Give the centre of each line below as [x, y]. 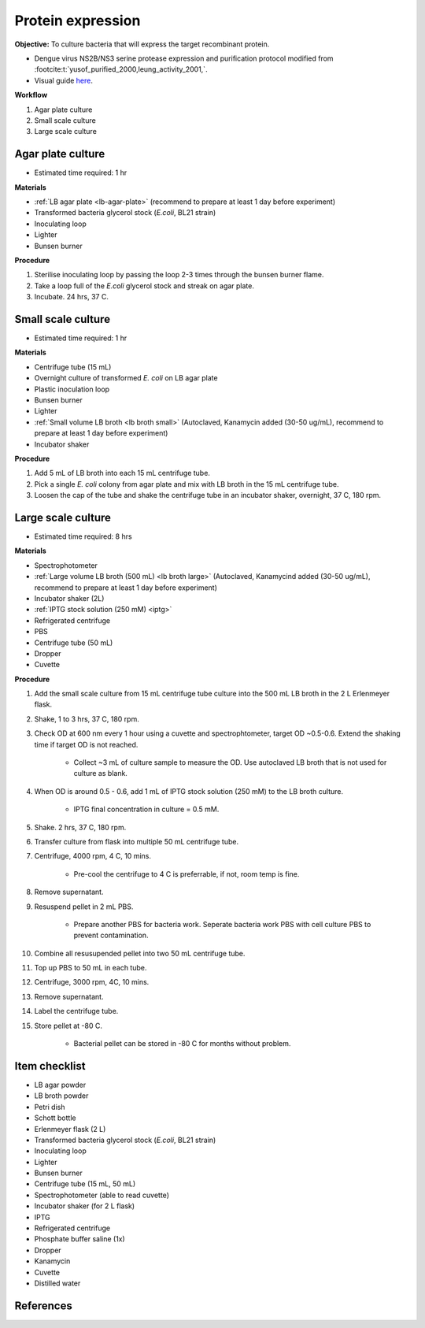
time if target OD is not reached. [86, 744]
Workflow [31, 95]
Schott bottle [55, 1118]
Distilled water [57, 1283]
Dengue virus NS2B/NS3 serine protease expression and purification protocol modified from [184, 58]
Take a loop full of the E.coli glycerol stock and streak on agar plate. [144, 286]
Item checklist [50, 1066]
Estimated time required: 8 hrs [83, 536]
